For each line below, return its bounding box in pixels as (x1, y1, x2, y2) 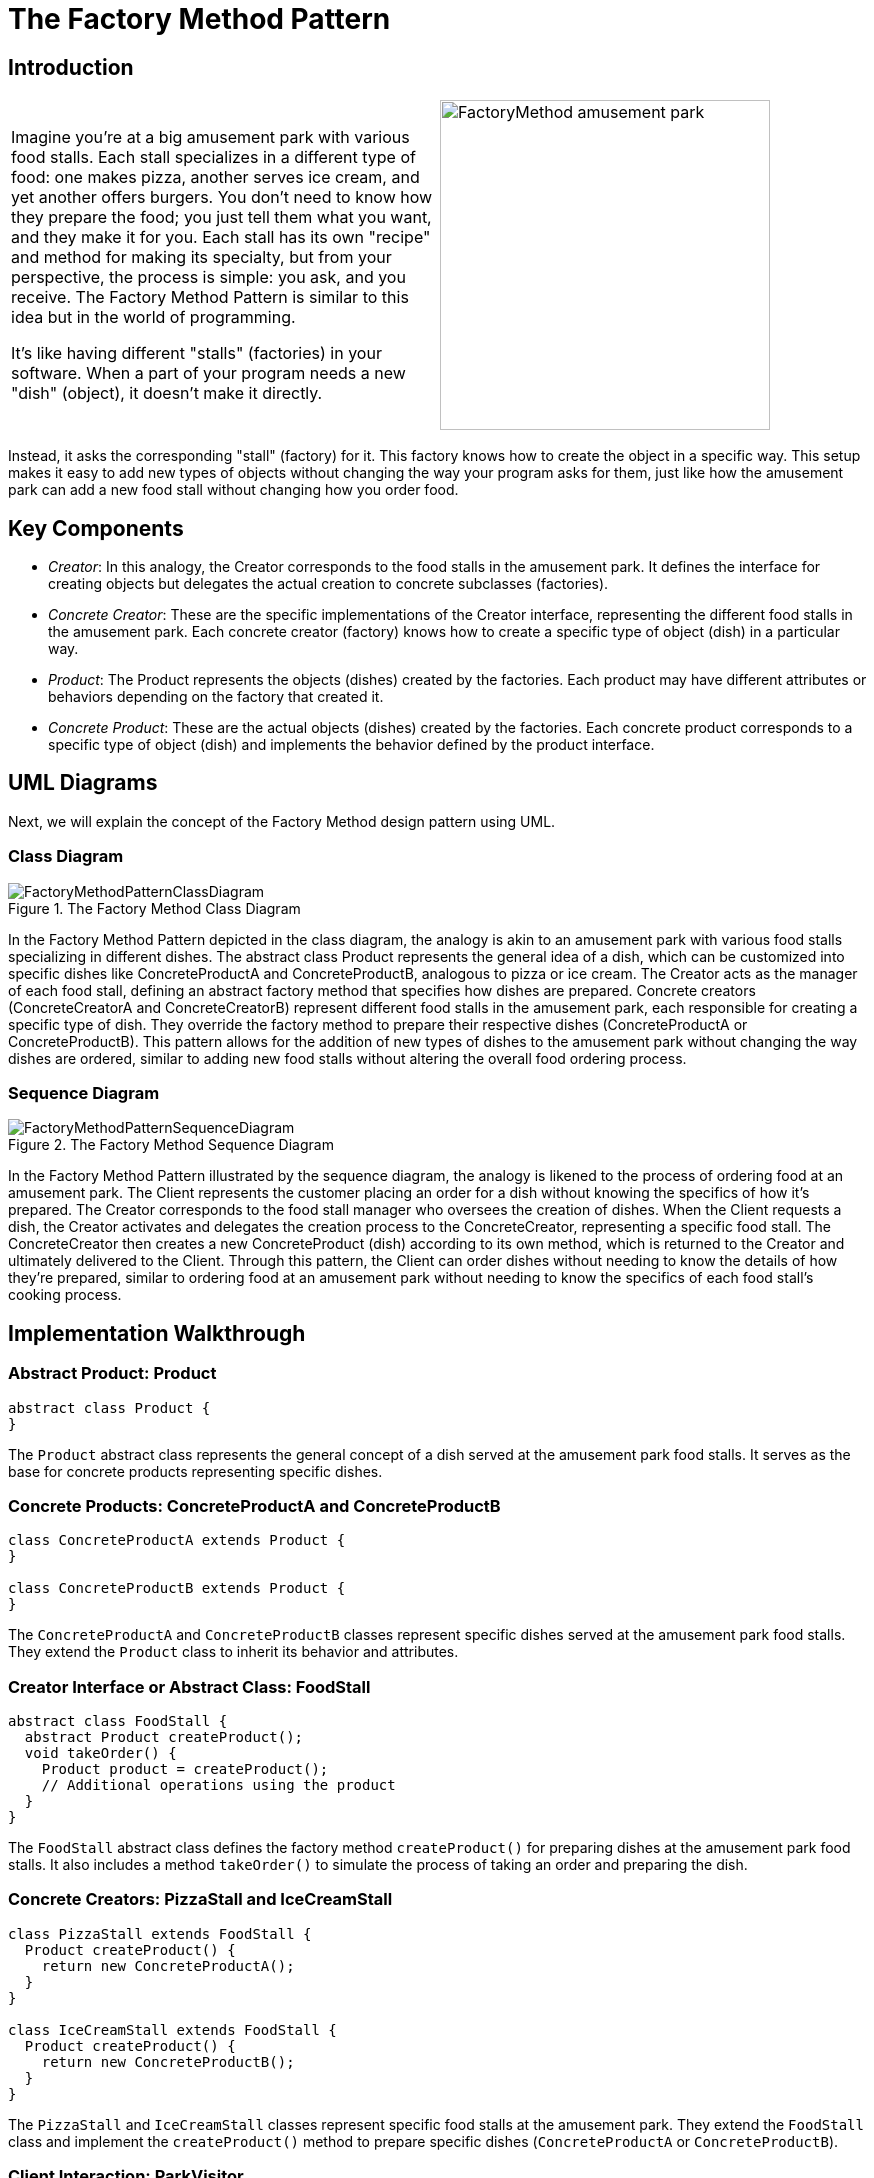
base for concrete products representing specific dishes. (8, 1462, 383, 1480)
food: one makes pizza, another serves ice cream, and (11, 167, 420, 188)
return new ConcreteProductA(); (41, 1957, 295, 1974)
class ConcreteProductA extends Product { (8, 1532, 346, 1549)
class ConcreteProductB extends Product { (8, 1580, 346, 1597)
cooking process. (8, 1286, 122, 1304)
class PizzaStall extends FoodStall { (8, 1925, 312, 1942)
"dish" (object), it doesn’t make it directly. (11, 383, 323, 404)
